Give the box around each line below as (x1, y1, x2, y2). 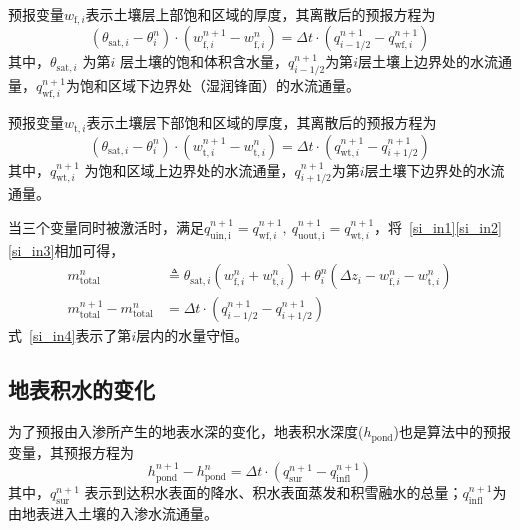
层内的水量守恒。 (136, 325, 249, 346)
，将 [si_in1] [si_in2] (374, 216, 502, 237)
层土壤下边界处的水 (364, 159, 491, 180)
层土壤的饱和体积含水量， (119, 51, 288, 72)
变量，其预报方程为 (8, 441, 134, 462)
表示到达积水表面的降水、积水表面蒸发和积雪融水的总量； (84, 482, 463, 503)
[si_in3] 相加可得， (8, 239, 125, 260)
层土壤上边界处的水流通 (357, 51, 512, 72)
